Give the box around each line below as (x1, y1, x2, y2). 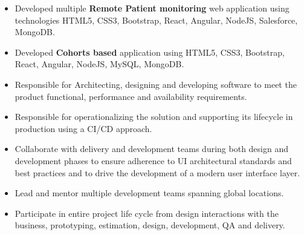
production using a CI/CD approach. (15, 122, 152, 134)
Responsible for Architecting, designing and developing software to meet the (15, 78, 297, 90)
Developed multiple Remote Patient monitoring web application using (15, 2, 289, 14)
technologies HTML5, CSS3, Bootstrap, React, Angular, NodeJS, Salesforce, (15, 13, 298, 26)
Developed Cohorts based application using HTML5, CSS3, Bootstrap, (15, 45, 285, 58)
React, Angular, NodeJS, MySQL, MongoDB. (15, 58, 184, 70)
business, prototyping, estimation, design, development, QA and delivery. (15, 219, 285, 231)
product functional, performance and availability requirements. (15, 90, 247, 102)
